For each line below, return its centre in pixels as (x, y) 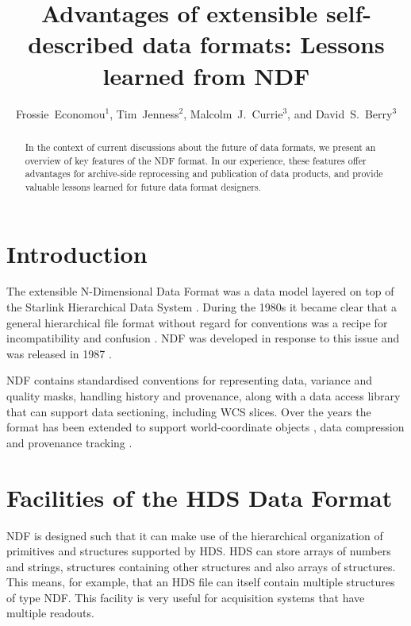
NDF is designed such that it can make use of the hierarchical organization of (195, 535)
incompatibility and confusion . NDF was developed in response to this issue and (203, 338)
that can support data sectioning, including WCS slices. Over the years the (189, 411)
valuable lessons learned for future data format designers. (143, 186)
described (81, 44)
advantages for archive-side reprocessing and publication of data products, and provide (204, 174)
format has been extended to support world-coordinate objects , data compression (205, 427)
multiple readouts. (50, 613)
